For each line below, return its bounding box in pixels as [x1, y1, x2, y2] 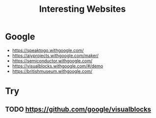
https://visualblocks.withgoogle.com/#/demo [12, 63, 104, 69]
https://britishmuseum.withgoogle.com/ [12, 68, 92, 74]
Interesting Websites [39, 3, 126, 15]
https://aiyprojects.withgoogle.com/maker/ [12, 53, 99, 59]
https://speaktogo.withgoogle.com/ [12, 47, 84, 53]
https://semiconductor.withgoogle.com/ [12, 58, 93, 63]
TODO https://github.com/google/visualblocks [5, 105, 151, 114]
